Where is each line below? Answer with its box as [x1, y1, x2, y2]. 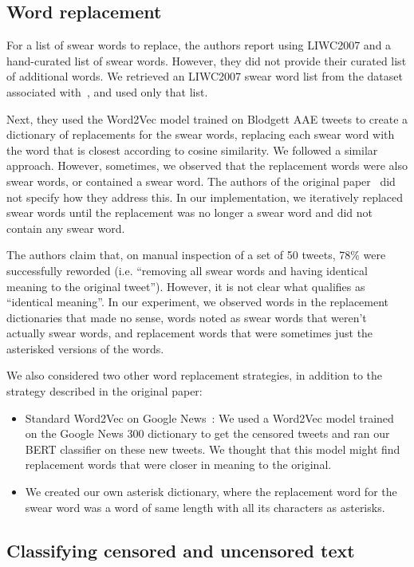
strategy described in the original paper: [6, 383, 203, 400]
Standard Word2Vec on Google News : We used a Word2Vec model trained [25, 409, 394, 426]
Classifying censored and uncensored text [6, 537, 355, 562]
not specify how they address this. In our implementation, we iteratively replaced [6, 188, 404, 205]
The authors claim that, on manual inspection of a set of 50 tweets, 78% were [6, 246, 386, 263]
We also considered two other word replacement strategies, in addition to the [6, 367, 383, 384]
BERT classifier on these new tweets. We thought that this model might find [25, 440, 400, 457]
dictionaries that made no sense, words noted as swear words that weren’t [6, 309, 367, 325]
